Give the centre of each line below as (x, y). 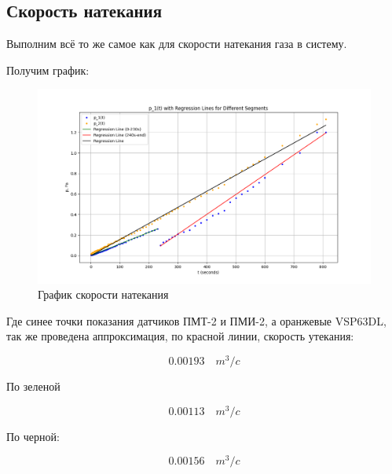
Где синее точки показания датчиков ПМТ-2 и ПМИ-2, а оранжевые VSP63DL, (196, 320)
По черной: (33, 436)
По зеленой (33, 386)
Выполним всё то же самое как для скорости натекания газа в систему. (177, 44)
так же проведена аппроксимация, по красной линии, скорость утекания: (180, 336)
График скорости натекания (103, 294)
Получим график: (48, 70)
